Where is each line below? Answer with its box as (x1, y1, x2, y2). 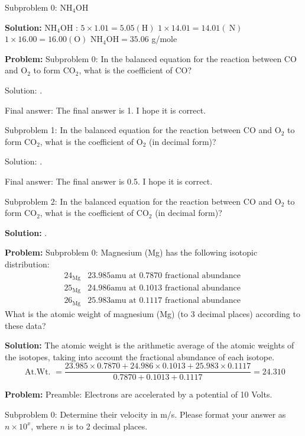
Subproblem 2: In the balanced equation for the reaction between (5, 195, 241, 207)
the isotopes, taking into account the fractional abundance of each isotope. (5, 350, 275, 363)
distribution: (5, 257, 50, 270)
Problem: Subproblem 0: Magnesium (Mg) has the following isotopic (5, 246, 258, 259)
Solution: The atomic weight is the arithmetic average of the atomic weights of (5, 339, 294, 351)
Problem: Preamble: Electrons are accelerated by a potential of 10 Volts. (5, 388, 272, 401)
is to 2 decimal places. (67, 419, 148, 432)
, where (31, 419, 57, 432)
